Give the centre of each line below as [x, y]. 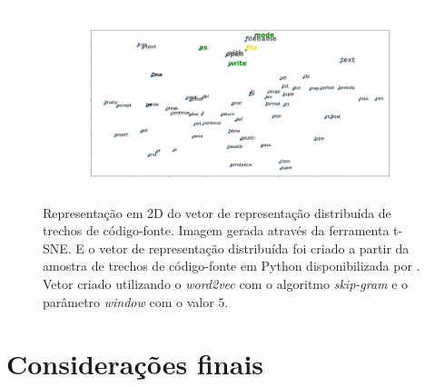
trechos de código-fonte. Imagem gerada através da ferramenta [216, 230]
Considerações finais [135, 364]
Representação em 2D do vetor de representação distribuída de [217, 212]
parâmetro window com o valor [129, 301]
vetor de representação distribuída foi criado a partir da [254, 248]
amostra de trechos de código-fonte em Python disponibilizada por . [232, 266]
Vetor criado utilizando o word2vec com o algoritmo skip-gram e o [226, 283]
